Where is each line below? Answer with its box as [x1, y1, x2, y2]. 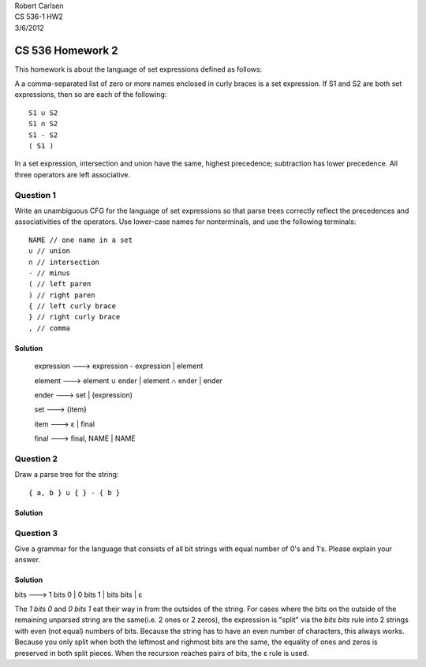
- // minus [28, 268, 71, 278]
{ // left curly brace [28, 302, 117, 311]
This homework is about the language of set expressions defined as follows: [14, 64, 263, 74]
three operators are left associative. [14, 170, 130, 179]
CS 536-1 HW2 [14, 12, 63, 21]
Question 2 [14, 453, 58, 464]
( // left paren [28, 280, 92, 289]
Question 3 [14, 527, 58, 538]
